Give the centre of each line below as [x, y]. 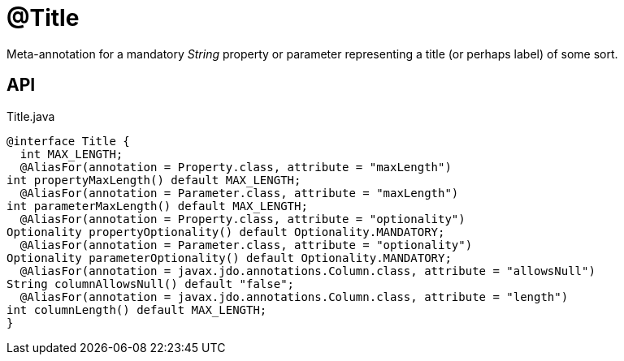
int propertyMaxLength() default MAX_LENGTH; [154, 180]
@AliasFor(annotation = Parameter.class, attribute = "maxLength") [239, 193]
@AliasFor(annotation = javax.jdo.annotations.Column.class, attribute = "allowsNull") [308, 271]
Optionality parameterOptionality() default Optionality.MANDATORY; [229, 258]
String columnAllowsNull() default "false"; [151, 284]
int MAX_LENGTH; [71, 154]
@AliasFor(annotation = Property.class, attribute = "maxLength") [236, 167]
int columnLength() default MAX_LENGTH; [137, 309]
